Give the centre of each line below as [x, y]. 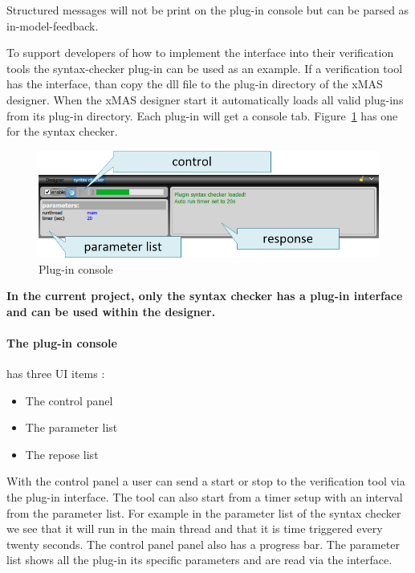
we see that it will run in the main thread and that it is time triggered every [195, 528]
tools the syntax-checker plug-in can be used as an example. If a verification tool [205, 68]
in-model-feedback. [53, 25]
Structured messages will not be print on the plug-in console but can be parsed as [208, 10]
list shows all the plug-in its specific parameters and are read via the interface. [199, 560]
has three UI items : [56, 374]
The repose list [62, 454]
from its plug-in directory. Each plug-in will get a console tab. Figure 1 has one [202, 115]
